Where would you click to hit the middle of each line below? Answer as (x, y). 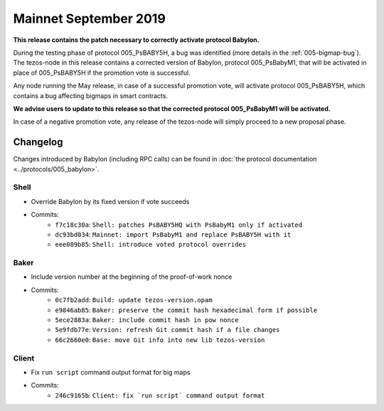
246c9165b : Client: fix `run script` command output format (160, 395)
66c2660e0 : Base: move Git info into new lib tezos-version (160, 340)
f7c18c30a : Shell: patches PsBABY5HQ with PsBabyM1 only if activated (178, 225)
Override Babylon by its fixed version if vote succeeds (110, 201)
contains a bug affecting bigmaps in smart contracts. (91, 95)
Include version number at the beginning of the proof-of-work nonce (132, 277)
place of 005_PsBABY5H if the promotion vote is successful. (102, 73)
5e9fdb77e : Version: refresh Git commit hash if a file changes (167, 330)
